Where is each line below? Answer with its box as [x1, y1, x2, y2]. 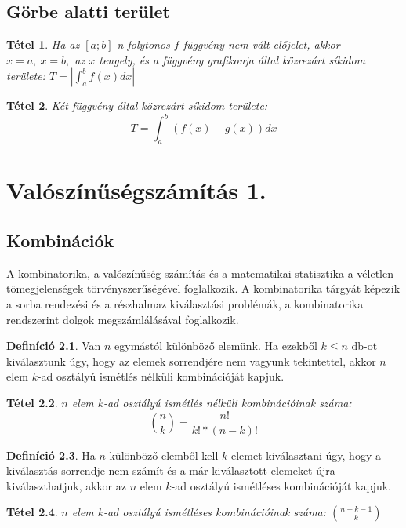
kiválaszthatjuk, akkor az [6, 477, 126, 493]
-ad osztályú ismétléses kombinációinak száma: [103, 504, 327, 520]
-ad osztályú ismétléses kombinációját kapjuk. [171, 477, 391, 493]
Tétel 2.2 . [6, 395, 58, 411]
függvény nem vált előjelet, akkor [183, 36, 340, 53]
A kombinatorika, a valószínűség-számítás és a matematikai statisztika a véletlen [6, 264, 394, 281]
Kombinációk [6, 228, 114, 253]
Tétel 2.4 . [6, 504, 58, 520]
